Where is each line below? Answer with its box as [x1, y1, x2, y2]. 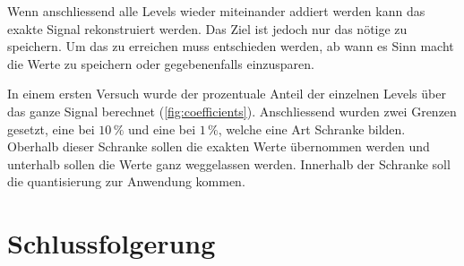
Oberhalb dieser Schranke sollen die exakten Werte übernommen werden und [7, 137, 430, 156]
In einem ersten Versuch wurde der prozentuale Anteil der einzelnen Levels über [7, 84, 446, 103]
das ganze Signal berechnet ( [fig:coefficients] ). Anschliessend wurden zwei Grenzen [7, 101, 457, 120]
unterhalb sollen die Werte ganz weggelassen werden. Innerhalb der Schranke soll [7, 154, 451, 173]
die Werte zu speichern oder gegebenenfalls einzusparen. [7, 54, 314, 73]
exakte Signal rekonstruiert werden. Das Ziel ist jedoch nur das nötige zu [7, 19, 408, 38]
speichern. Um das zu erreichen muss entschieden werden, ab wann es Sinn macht [7, 37, 454, 56]
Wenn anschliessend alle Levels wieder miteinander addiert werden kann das [7, 2, 425, 20]
